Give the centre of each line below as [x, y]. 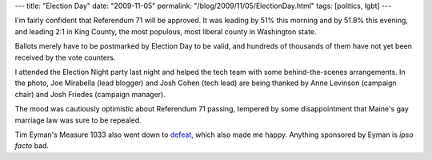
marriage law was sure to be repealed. [78, 120]
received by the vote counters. [65, 57]
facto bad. [32, 146]
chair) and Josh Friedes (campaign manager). [90, 94]
